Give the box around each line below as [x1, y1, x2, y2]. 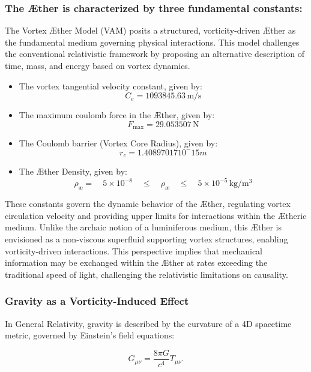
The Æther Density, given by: [19, 165, 127, 178]
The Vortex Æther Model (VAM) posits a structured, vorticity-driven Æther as [5, 24, 296, 37]
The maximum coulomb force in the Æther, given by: [19, 109, 215, 121]
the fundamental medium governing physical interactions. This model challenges [5, 35, 300, 48]
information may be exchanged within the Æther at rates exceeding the [5, 256, 268, 269]
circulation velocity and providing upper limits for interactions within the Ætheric [5, 209, 307, 221]
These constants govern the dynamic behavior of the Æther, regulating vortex [5, 197, 291, 210]
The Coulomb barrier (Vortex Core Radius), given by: [19, 137, 218, 149]
